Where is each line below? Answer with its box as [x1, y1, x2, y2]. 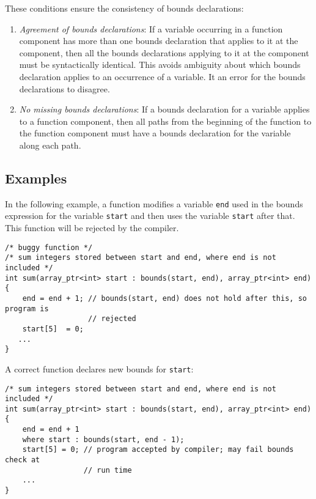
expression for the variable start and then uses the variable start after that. [5, 209, 295, 222]
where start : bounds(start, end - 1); [22, 435, 185, 444]
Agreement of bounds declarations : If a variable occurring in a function [19, 22, 283, 35]
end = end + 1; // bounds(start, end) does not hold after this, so [22, 294, 307, 303]
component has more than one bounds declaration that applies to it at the [19, 34, 298, 47]
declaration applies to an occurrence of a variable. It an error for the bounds [19, 70, 306, 83]
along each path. [19, 138, 81, 151]
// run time [83, 465, 132, 475]
